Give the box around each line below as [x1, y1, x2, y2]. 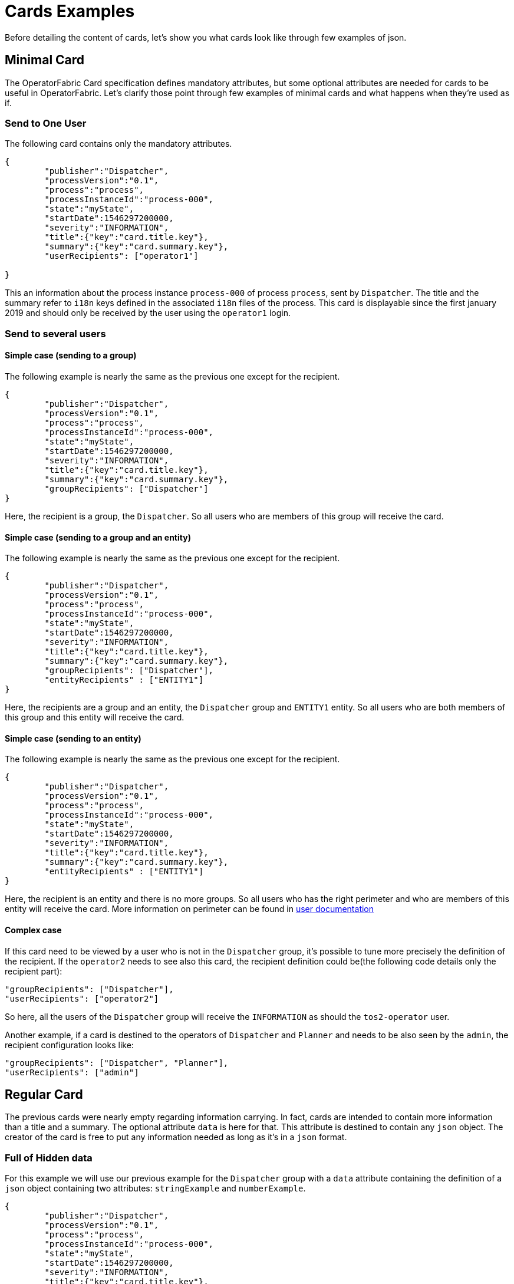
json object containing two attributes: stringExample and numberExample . [5, 1183, 306, 1194]
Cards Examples [5, 1, 135, 21]
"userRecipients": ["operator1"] [44, 251, 199, 261]
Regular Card [5, 1087, 83, 1102]
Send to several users [5, 327, 106, 340]
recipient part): [5, 966, 62, 976]
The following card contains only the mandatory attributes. [5, 139, 232, 149]
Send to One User [5, 117, 87, 129]
